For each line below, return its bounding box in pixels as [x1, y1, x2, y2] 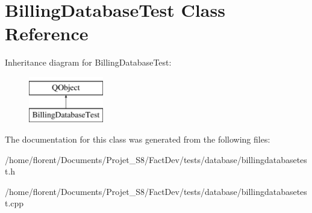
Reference [5, 21, 89, 46]
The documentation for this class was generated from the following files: [5, 133, 270, 146]
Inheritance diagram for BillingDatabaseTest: [5, 56, 172, 69]
